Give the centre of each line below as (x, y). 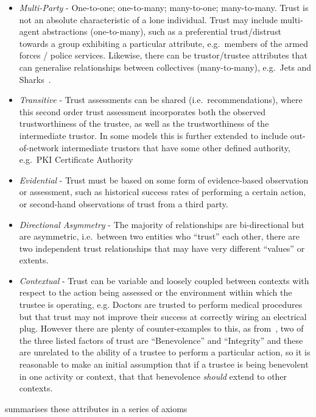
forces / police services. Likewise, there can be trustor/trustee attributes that (163, 55)
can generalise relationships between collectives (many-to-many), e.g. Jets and (165, 67)
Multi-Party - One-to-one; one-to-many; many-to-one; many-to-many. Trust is (164, 7)
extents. (34, 260)
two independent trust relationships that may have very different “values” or (162, 248)
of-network (39, 147)
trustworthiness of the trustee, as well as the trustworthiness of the (144, 123)
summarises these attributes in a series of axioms (96, 408)
